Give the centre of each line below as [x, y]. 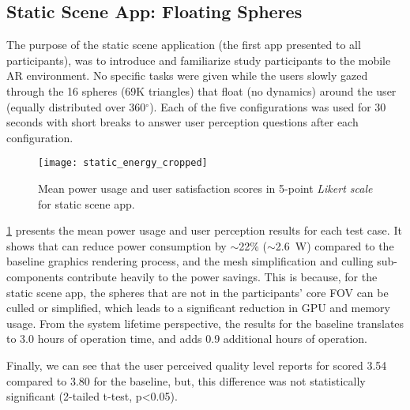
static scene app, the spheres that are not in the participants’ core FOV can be [197, 292]
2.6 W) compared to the [335, 245]
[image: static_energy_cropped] [123, 163]
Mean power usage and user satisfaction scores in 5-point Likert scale [205, 188]
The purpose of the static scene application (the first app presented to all [184, 45]
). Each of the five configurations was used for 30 [268, 106]
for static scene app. [87, 203]
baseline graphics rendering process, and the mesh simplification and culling [190, 261]
